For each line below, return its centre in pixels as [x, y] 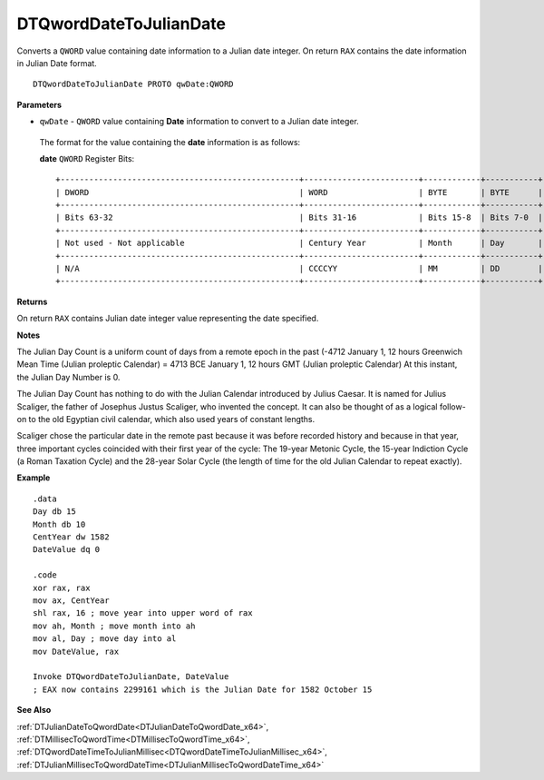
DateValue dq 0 [67, 550]
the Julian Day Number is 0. [68, 377]
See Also [34, 710]
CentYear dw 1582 [71, 537]
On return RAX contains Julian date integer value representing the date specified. [168, 319]
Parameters [39, 104]
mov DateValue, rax [76, 651]
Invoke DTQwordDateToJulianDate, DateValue [131, 677]
